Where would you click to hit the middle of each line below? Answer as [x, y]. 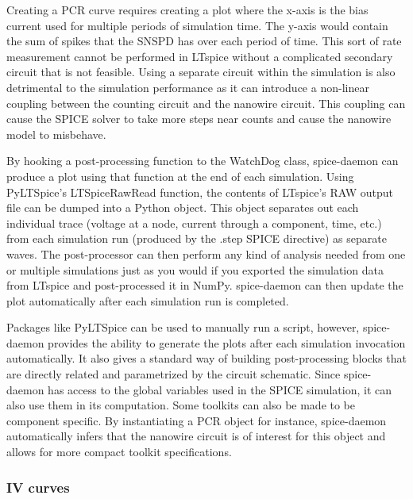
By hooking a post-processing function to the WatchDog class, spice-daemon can [203, 161]
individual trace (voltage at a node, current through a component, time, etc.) [194, 223]
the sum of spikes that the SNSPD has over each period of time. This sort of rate [204, 41]
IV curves [38, 487]
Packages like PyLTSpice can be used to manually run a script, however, [183, 327]
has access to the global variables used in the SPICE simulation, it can [220, 389]
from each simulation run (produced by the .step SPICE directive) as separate [197, 238]
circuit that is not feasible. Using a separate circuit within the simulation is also [201, 72]
